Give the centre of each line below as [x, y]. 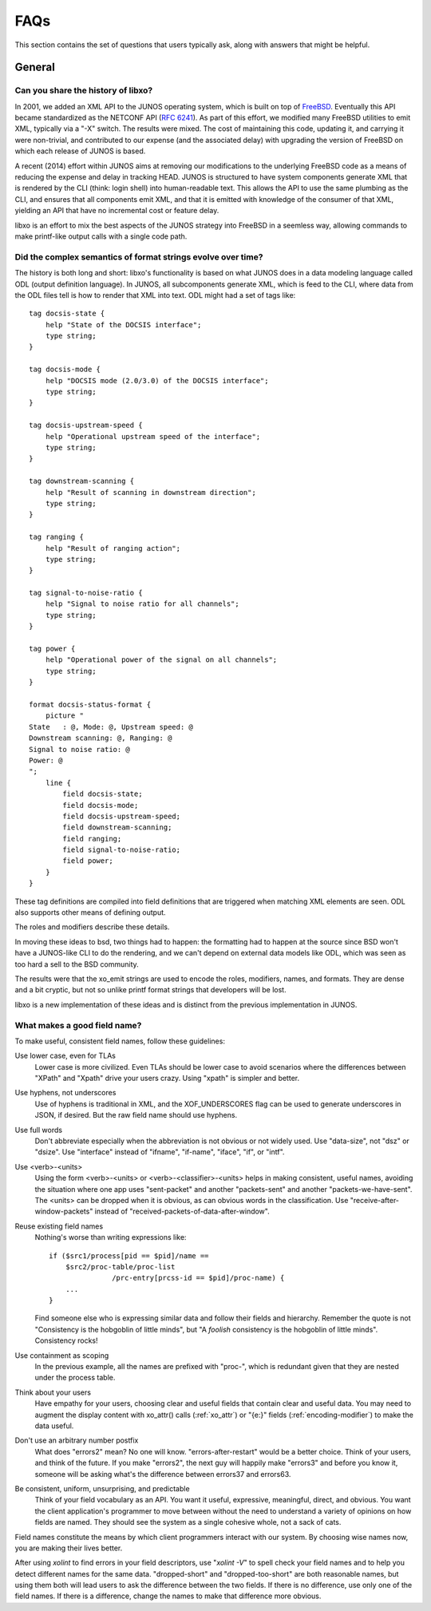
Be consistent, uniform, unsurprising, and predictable [103, 1488]
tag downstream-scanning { [82, 481]
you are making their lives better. [69, 1548]
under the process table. [75, 1378]
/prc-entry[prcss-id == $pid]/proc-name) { [198, 1278]
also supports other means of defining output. [91, 912]
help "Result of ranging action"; [113, 548]
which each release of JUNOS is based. [80, 151]
